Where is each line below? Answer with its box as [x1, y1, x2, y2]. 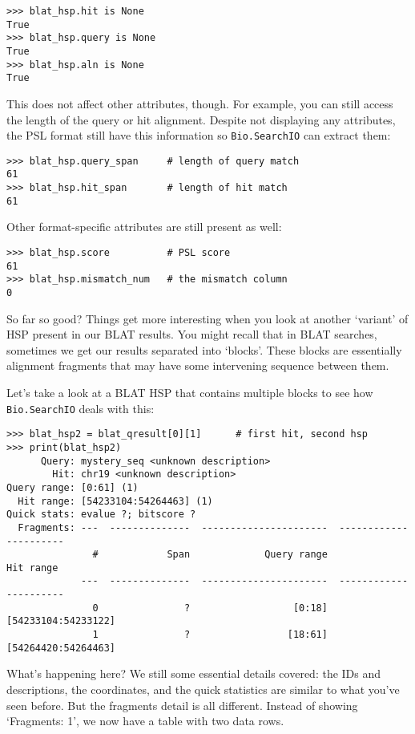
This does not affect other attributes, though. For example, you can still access [6, 95, 393, 112]
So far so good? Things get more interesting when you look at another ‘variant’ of [6, 310, 409, 326]
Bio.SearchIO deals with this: [6, 399, 155, 416]
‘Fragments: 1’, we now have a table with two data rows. [6, 712, 284, 729]
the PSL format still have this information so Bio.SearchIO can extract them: [6, 127, 391, 144]
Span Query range [167, 549, 328, 561]
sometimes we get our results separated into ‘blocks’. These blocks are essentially [6, 341, 402, 358]
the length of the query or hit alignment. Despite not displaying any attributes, [6, 111, 396, 128]
